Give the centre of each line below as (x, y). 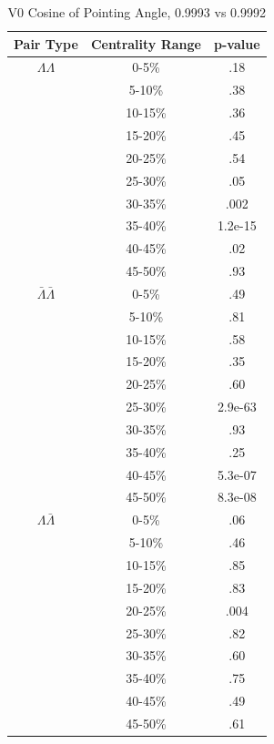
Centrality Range (146, 43)
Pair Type (46, 43)
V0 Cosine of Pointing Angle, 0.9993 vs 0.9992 (137, 12)
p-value (237, 43)
